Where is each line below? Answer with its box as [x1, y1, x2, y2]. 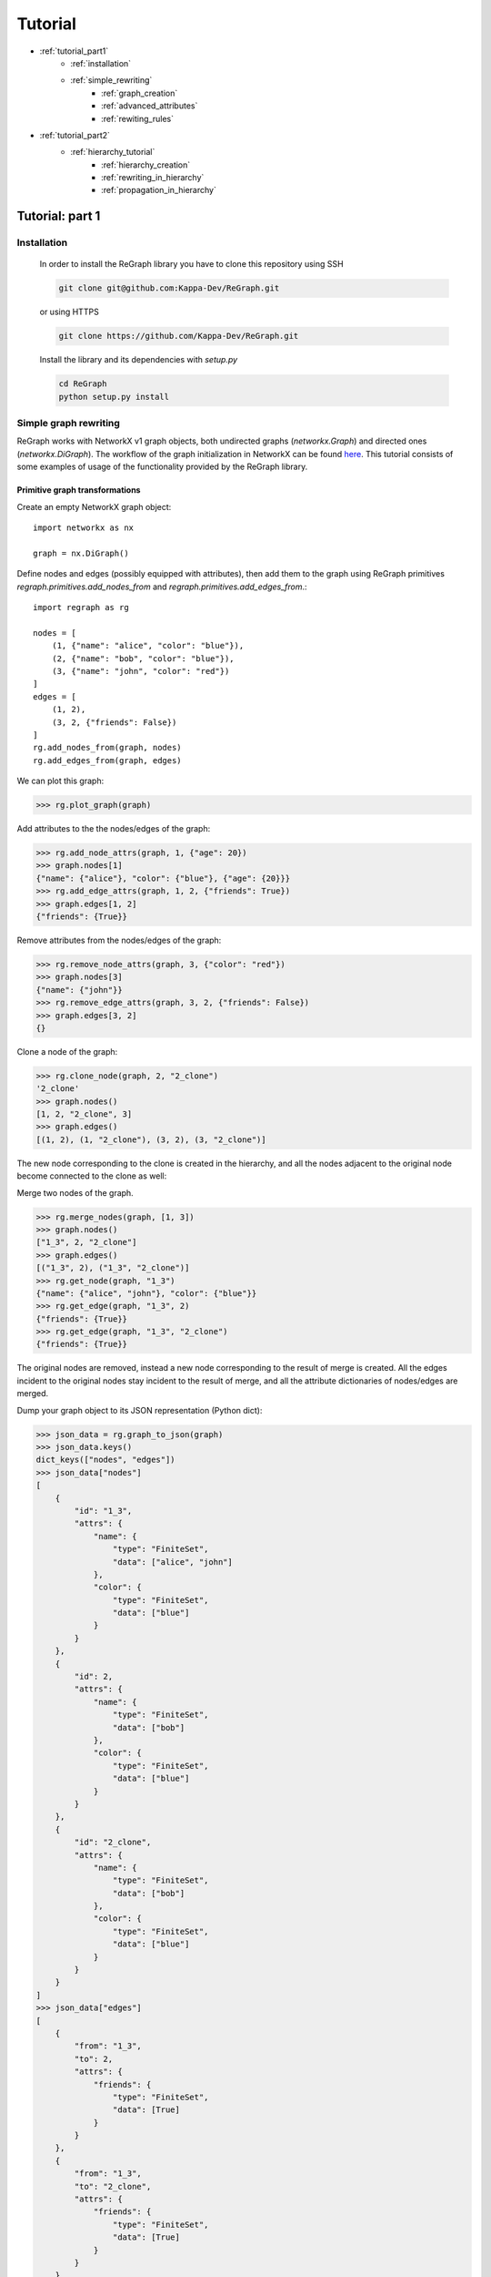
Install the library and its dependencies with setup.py [39, 354, 238, 365]
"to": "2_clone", [74, 2181, 152, 2191]
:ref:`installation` [70, 57, 132, 68]
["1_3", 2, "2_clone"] [35, 1237, 137, 1248]
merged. [16, 1388, 49, 1399]
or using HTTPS [39, 306, 99, 318]
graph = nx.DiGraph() [33, 547, 129, 558]
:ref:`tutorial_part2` [39, 129, 111, 140]
